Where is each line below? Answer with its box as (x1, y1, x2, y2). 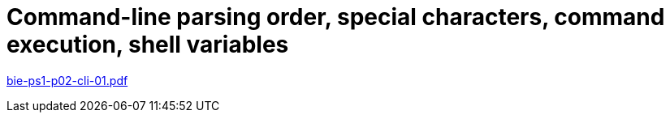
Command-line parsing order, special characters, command (6, 3, 665, 31)
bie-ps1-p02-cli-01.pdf (6, 73, 128, 87)
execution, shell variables (6, 31, 289, 58)
